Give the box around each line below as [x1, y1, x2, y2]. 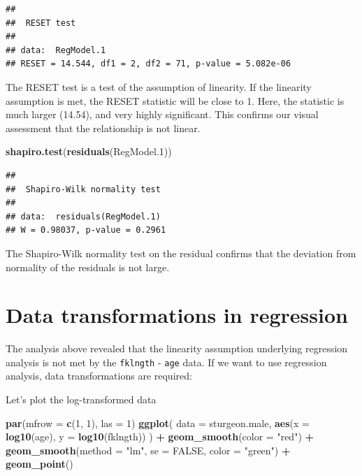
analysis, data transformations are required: [6, 368, 192, 383]
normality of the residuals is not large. [6, 259, 170, 274]
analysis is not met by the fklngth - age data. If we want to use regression [6, 354, 327, 369]
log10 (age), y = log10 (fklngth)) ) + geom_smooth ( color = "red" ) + [6, 429, 314, 444]
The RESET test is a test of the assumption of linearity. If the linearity [6, 79, 312, 94]
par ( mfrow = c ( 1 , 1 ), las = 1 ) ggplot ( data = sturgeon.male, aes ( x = [6, 415, 310, 430]
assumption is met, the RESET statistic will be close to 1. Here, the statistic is [6, 93, 345, 108]
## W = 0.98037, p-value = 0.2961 [6, 225, 166, 236]
